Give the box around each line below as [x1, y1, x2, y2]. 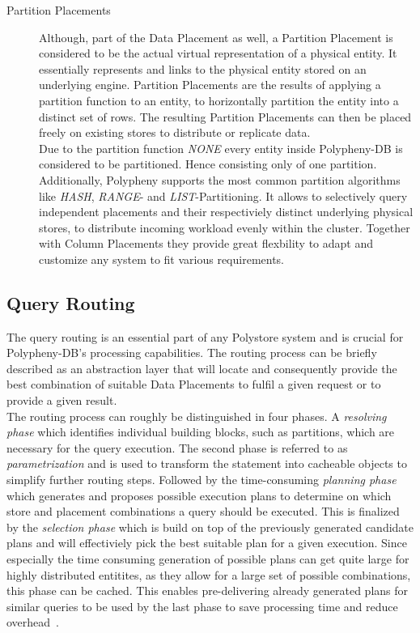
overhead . [6, 614, 60, 631]
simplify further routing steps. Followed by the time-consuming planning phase [6, 471, 397, 488]
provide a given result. [6, 392, 117, 409]
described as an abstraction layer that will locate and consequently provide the [6, 359, 397, 376]
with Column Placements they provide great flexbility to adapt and [39, 235, 373, 252]
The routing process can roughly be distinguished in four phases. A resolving [6, 407, 387, 424]
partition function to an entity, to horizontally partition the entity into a [39, 91, 399, 108]
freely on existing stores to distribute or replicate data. [39, 124, 311, 141]
